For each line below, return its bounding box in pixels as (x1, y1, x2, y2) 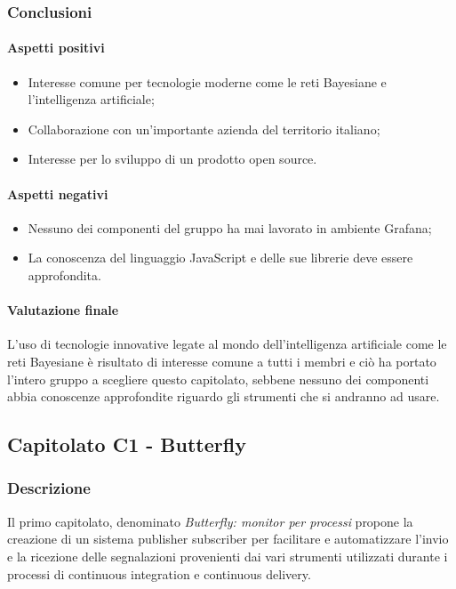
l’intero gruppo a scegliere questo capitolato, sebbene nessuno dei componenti (7, 369, 429, 388)
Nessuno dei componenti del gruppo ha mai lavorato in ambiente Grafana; (28, 218, 432, 237)
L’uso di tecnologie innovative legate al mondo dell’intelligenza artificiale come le (7, 335, 447, 353)
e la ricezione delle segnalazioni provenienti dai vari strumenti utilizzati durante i (7, 546, 448, 565)
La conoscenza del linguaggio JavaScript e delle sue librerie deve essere (28, 248, 413, 267)
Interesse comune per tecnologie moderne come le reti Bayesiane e (28, 72, 387, 91)
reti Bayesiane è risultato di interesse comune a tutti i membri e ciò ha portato (7, 351, 436, 370)
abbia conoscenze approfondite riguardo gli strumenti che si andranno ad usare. (7, 387, 440, 406)
